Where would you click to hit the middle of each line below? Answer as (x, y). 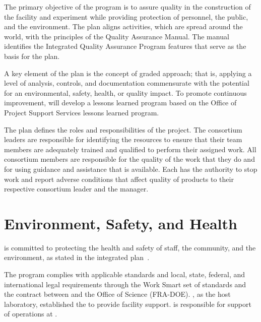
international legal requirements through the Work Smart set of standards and (125, 284)
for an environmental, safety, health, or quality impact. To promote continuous (125, 92)
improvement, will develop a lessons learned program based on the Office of (120, 103)
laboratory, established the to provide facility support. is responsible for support (128, 304)
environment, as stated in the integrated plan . (77, 257)
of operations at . (31, 314)
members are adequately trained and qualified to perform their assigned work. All (130, 149)
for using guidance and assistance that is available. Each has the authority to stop (131, 169)
